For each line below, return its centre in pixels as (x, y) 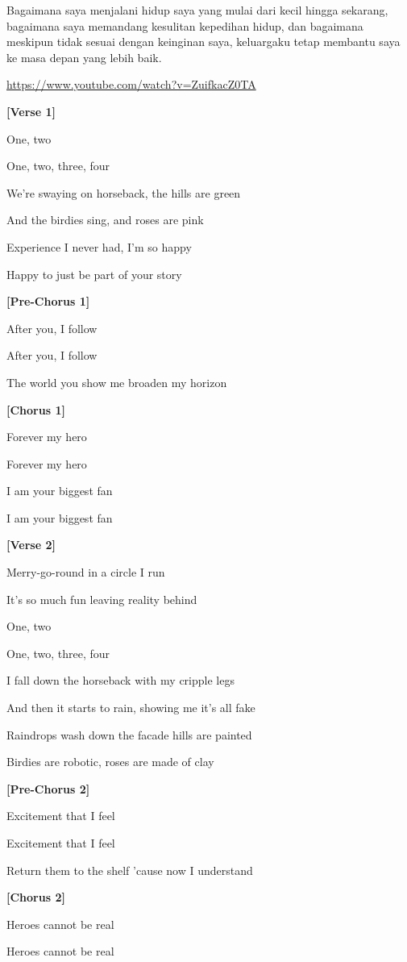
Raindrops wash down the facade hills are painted (129, 734)
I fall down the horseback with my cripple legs (120, 680)
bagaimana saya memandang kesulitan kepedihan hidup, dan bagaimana (185, 25)
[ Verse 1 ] (31, 111)
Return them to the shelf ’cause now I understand (130, 870)
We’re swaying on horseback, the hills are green (124, 192)
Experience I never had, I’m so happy (99, 246)
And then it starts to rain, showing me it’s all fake (131, 708)
